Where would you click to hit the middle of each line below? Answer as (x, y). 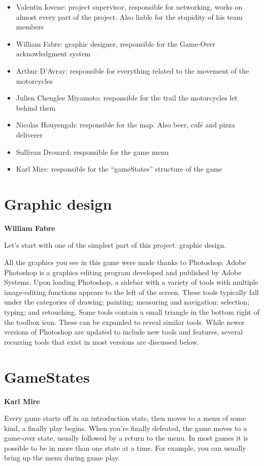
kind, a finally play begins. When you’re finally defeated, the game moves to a (126, 428)
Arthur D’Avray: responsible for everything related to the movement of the (133, 70)
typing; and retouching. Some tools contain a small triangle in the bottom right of (132, 312)
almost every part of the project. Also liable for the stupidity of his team (129, 16)
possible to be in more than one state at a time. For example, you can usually (125, 447)
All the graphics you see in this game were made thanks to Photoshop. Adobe (125, 262)
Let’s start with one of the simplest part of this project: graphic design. (115, 245)
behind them (36, 107)
